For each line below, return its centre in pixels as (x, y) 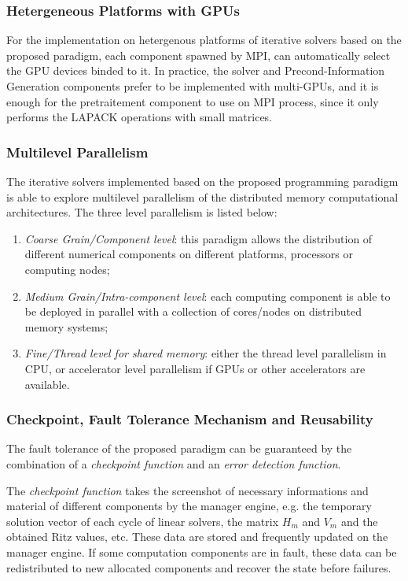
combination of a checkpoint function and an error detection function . (174, 463)
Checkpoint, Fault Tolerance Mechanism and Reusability (190, 419)
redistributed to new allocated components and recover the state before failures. (199, 567)
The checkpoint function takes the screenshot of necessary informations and (187, 490)
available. (47, 384)
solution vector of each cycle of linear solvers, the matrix (143, 521)
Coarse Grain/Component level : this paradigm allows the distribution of (198, 238)
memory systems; (66, 326)
